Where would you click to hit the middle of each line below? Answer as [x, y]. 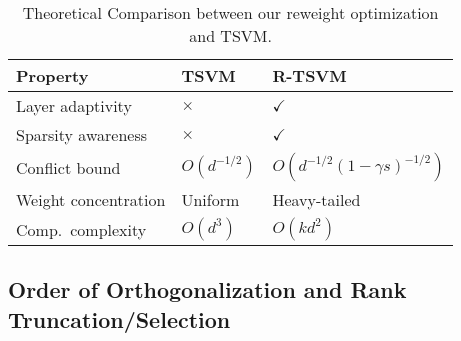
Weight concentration [91, 199]
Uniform [210, 199]
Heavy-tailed [316, 199]
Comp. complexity [81, 229]
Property [52, 75]
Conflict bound [68, 167]
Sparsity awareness [82, 134]
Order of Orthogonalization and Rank [207, 289]
